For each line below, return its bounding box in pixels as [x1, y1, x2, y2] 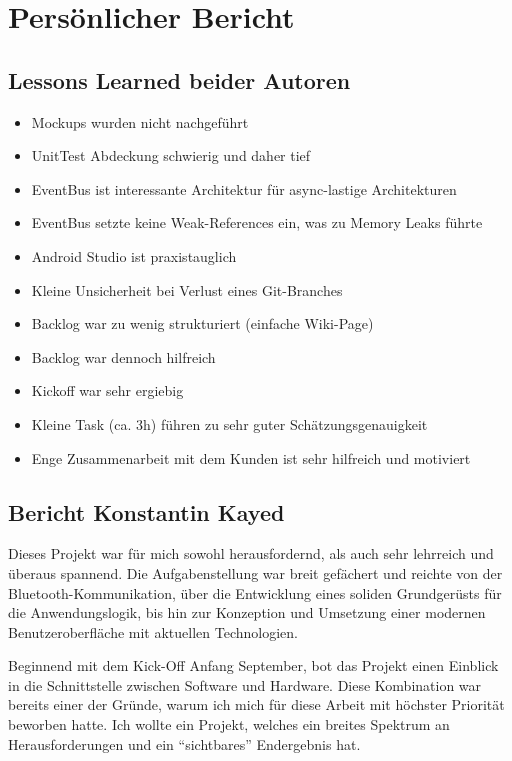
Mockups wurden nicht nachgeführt [31, 111, 249, 132]
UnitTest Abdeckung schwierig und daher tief [31, 145, 311, 166]
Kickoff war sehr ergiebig [31, 380, 184, 401]
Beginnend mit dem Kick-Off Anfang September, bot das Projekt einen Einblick [8, 655, 499, 676]
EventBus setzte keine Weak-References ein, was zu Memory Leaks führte [31, 212, 483, 233]
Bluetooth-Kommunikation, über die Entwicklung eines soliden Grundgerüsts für [8, 582, 502, 603]
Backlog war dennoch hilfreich [31, 346, 216, 367]
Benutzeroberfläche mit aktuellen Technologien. [8, 621, 298, 642]
